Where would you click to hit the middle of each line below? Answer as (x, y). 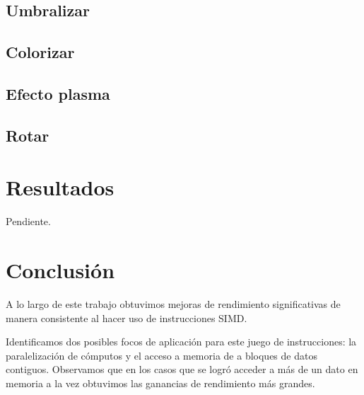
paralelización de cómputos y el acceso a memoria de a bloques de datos (162, 355)
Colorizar (40, 52)
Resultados (60, 187)
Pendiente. (28, 221)
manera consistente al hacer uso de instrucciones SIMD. (127, 317)
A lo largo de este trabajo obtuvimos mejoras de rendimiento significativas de (173, 303)
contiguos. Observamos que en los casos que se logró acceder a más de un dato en (182, 369)
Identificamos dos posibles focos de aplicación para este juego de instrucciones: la (181, 342)
